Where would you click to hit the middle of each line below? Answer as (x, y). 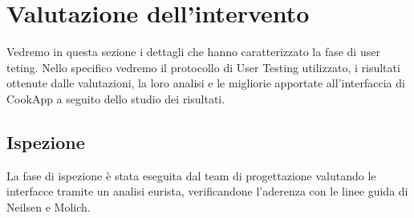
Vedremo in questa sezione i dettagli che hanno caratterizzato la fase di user (193, 52)
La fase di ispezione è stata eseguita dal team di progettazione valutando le (191, 175)
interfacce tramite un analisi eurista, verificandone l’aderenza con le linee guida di (207, 191)
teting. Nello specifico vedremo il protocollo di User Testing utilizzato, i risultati (203, 67)
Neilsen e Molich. (49, 206)
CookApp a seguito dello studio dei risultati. (116, 98)
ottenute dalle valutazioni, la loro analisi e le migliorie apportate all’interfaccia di (206, 83)
